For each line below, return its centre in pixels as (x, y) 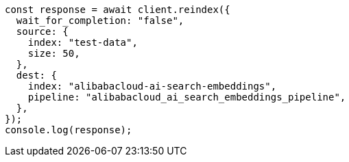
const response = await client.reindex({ (118, 10)
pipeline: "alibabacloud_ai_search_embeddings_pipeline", (187, 97)
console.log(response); (69, 130)
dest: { (36, 75)
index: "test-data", (83, 42)
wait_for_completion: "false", (100, 21)
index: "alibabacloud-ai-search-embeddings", (152, 86)
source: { (42, 31)
